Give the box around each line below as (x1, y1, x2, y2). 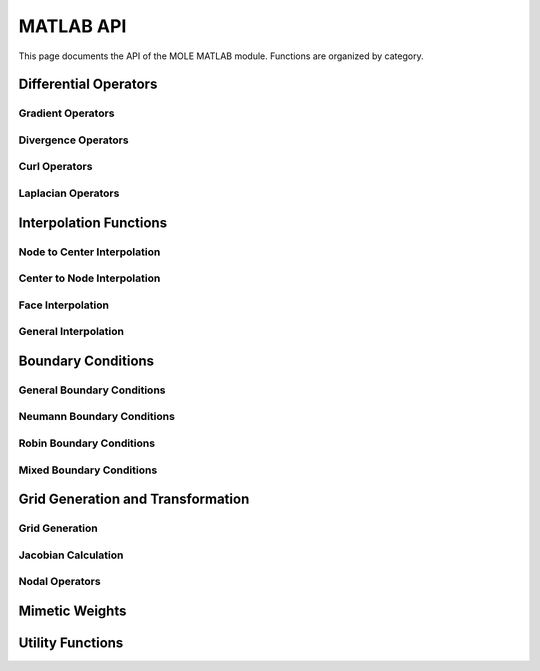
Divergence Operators (18, 133, 129, 147)
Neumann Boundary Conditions (18, 410, 175, 424)
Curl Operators (18, 160, 93, 174)
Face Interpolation (18, 298, 110, 312)
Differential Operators (18, 76, 158, 93)
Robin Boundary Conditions (18, 436, 155, 450)
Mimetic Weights (18, 602, 127, 619)
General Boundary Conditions (18, 383, 166, 397)
